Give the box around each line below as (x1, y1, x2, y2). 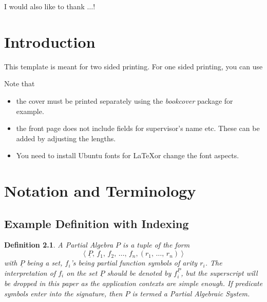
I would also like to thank (4, 1, 85, 11)
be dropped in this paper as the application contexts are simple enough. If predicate (4, 278, 263, 289)
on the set (66, 267, 98, 278)
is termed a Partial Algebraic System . (132, 288, 250, 298)
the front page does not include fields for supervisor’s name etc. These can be (16, 123, 260, 134)
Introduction (4, 31, 96, 52)
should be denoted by (107, 267, 171, 278)
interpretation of (4, 267, 56, 278)
